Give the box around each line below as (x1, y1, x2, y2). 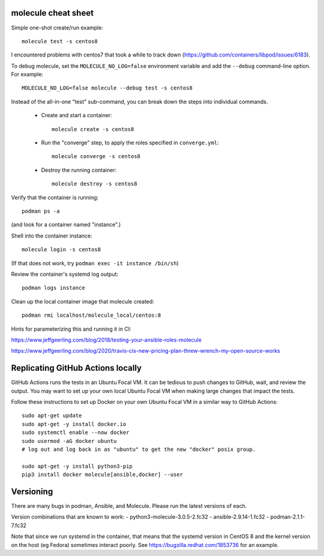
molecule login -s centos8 (22, 246, 101, 253)
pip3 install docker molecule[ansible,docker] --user (22, 471, 183, 478)
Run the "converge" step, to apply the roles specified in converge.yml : (41, 139, 219, 147)
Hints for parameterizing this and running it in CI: (11, 325, 131, 332)
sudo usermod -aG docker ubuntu (22, 438, 117, 444)
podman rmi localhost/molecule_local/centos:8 (22, 312, 161, 319)
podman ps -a (22, 207, 60, 215)
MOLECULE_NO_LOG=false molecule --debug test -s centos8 (22, 85, 193, 91)
